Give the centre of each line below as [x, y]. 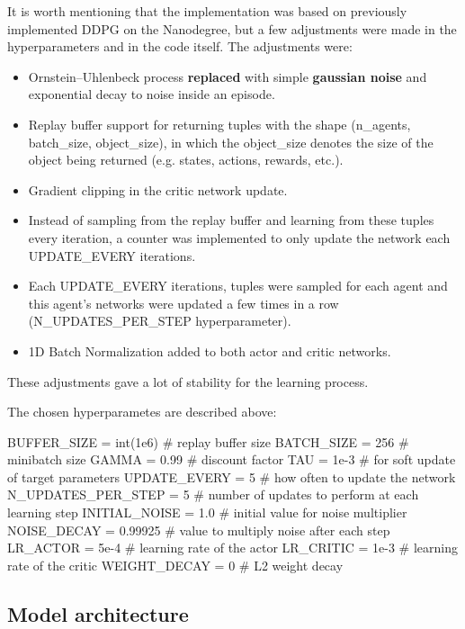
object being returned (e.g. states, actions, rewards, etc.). [186, 160]
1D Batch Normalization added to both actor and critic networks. [210, 350]
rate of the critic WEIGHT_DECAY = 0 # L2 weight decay [175, 565]
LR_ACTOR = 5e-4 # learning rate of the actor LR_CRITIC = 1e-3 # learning [232, 548]
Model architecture [98, 613]
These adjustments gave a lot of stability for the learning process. [188, 381]
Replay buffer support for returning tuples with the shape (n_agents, [219, 124]
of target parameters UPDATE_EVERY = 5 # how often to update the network [232, 476]
